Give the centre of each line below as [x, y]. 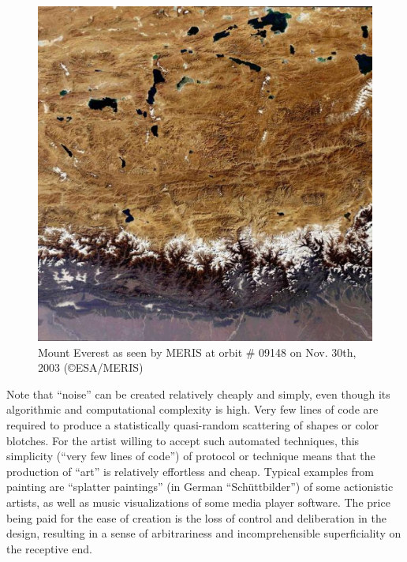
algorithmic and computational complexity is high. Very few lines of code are [192, 409]
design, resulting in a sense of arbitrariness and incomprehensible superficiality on [204, 533]
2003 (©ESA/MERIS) [91, 367]
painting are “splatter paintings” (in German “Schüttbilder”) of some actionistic [200, 487]
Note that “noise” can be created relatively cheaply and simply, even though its [198, 393]
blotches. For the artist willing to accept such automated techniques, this [183, 440]
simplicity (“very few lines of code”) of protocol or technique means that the [191, 456]
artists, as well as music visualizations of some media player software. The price [198, 502]
